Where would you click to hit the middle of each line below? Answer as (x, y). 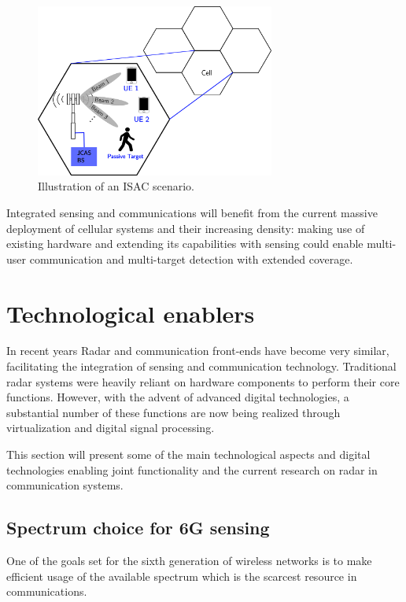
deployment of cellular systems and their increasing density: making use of (186, 228)
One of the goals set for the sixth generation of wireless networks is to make (189, 560)
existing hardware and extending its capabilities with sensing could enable (185, 244)
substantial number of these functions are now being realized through (173, 412)
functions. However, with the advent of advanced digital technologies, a (178, 397)
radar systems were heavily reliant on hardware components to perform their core (203, 381)
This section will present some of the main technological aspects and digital (188, 454)
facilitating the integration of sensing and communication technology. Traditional (201, 366)
